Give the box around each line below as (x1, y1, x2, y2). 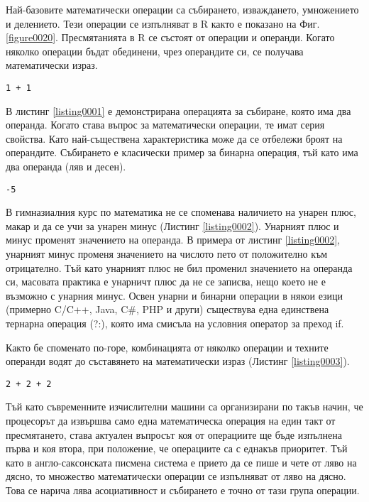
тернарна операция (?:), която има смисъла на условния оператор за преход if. (6, 316, 344, 330)
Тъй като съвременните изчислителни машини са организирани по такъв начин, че (6, 399, 363, 414)
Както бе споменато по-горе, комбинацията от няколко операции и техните (6, 339, 329, 354)
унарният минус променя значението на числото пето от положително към (6, 246, 328, 261)
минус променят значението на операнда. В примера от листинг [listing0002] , (6, 232, 340, 247)
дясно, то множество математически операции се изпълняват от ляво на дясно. (6, 469, 346, 484)
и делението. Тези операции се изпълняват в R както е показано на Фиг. (6, 16, 320, 31)
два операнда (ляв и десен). (6, 159, 126, 173)
